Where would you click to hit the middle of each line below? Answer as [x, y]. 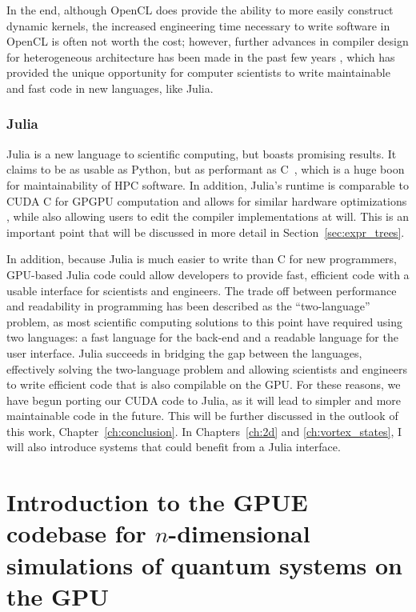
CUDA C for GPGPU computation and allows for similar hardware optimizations [207, 200]
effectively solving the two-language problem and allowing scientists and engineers [207, 368]
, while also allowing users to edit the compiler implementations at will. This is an [208, 216]
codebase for [76, 533]
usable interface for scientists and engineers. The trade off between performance [202, 290]
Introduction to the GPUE [157, 502]
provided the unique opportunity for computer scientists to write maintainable [198, 72]
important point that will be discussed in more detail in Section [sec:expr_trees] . [206, 232]
